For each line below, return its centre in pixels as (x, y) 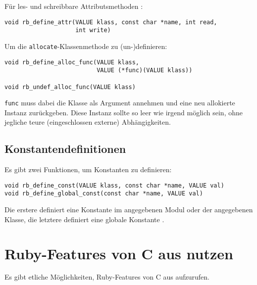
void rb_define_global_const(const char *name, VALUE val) (104, 194)
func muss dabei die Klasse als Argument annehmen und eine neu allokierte (120, 103)
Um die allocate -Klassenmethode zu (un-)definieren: (86, 46)
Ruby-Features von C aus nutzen (119, 253)
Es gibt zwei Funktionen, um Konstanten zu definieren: (88, 169)
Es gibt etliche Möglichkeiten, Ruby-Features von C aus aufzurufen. (107, 277)
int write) (93, 30)
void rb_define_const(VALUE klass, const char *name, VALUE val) (114, 185)
